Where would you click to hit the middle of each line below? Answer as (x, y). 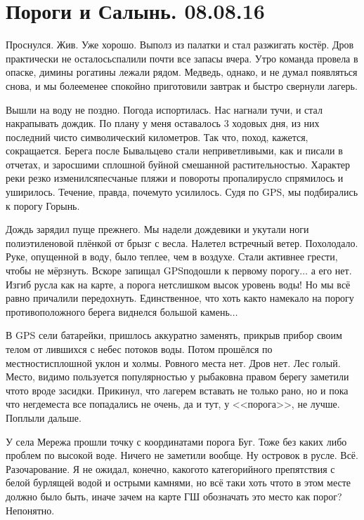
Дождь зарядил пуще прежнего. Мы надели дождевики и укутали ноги (157, 229)
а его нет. (331, 271)
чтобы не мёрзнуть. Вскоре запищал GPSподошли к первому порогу (153, 271)
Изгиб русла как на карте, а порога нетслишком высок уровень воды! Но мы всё (178, 284)
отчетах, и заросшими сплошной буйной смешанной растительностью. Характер (178, 164)
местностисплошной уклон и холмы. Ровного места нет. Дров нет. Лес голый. (173, 362)
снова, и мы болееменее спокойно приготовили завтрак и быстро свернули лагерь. (182, 85)
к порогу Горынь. (43, 205)
